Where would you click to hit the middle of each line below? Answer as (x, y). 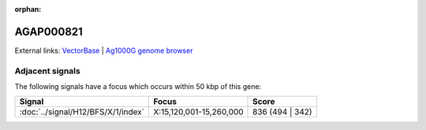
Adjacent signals (47, 71)
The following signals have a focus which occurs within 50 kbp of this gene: (138, 87)
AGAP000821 (49, 32)
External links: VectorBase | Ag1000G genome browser (104, 50)
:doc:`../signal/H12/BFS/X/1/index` (82, 112)
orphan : (28, 9)
